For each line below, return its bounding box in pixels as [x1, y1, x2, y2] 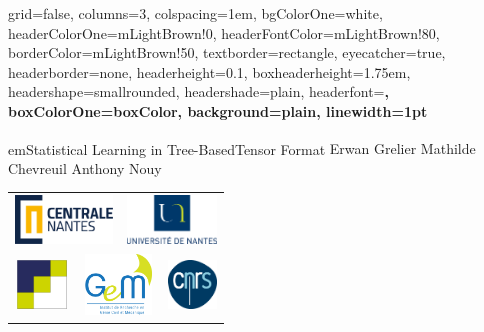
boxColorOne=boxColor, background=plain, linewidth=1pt [8, 100, 428, 121]
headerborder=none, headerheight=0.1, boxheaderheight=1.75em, [8, 61, 411, 82]
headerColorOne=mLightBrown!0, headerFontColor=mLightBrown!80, [8, 22, 440, 43]
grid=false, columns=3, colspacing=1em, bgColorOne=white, [8, 3, 383, 23]
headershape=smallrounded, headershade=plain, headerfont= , [8, 81, 389, 102]
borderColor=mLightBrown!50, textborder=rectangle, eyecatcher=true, [8, 42, 446, 63]
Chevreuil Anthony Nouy [8, 157, 162, 178]
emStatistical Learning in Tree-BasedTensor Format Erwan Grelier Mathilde [8, 138, 476, 159]
